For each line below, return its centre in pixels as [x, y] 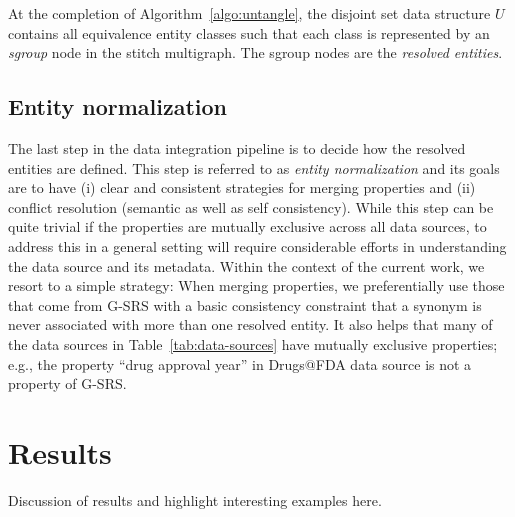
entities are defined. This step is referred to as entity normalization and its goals [254, 167]
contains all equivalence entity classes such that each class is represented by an [249, 32]
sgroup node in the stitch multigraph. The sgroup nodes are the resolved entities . [255, 52]
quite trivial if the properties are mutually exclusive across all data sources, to [247, 226]
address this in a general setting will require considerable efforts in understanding [257, 245]
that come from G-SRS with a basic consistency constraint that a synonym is [245, 304]
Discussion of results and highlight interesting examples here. [195, 499]
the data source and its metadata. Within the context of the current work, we [246, 265]
